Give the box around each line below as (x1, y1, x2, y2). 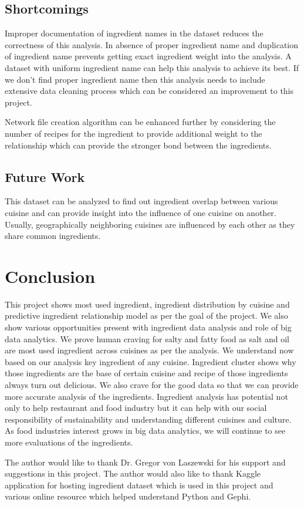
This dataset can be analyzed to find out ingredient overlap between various (5, 195, 278, 207)
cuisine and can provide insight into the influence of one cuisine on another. (5, 206, 276, 218)
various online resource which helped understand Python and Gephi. (5, 490, 251, 502)
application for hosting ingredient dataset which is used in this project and (5, 478, 273, 491)
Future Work (5, 167, 85, 185)
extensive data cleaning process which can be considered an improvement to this (5, 85, 294, 97)
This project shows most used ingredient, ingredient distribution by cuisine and (5, 298, 290, 310)
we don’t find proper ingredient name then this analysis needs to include (5, 73, 265, 85)
